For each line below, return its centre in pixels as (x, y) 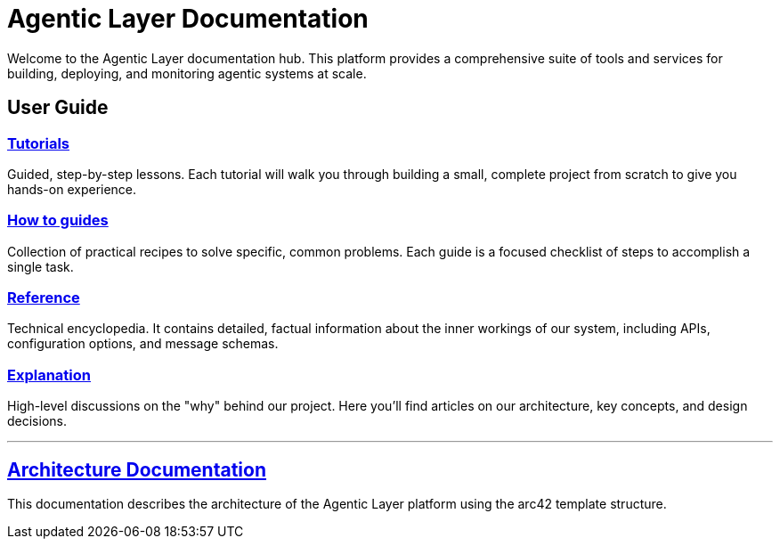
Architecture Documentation (137, 469)
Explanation (49, 375)
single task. (41, 266)
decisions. (37, 421)
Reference (44, 298)
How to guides (58, 220)
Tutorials (39, 143)
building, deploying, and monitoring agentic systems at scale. (187, 73)
